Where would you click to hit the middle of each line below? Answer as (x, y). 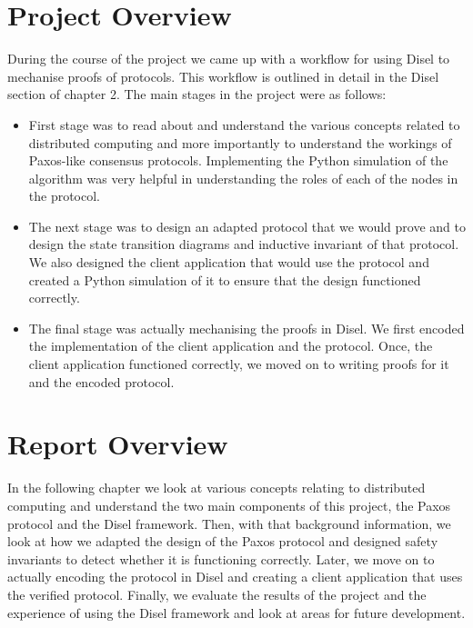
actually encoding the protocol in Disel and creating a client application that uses (235, 577)
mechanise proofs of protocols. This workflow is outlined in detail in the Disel (223, 76)
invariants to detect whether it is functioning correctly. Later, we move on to (221, 558)
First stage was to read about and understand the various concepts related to (244, 124)
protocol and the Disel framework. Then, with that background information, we (229, 523)
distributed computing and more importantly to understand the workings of (240, 142)
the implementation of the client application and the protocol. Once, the (231, 346)
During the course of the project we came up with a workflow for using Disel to (229, 59)
